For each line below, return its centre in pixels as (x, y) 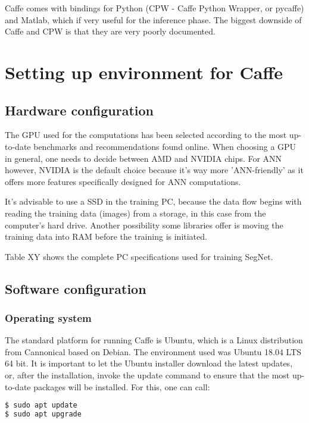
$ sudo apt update (41, 405)
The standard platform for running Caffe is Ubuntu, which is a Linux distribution (154, 340)
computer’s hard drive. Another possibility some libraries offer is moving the (144, 225)
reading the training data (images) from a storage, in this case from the (135, 213)
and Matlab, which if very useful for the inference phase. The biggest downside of (153, 19)
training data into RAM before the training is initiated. (106, 236)
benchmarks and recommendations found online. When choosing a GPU (165, 146)
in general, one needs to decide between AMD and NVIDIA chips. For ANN (143, 158)
